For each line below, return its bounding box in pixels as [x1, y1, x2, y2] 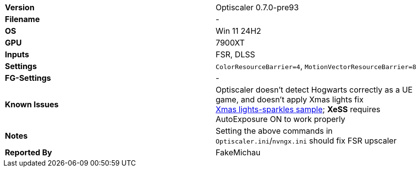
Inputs [5, 49, 29, 59]
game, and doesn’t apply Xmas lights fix [216, 95, 364, 104]
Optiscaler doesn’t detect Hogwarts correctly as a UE [216, 85, 413, 95]
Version [5, 2, 35, 12]
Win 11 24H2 [216, 26, 261, 36]
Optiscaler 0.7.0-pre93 [216, 2, 299, 12]
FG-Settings [5, 73, 51, 83]
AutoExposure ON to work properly [216, 114, 345, 124]
